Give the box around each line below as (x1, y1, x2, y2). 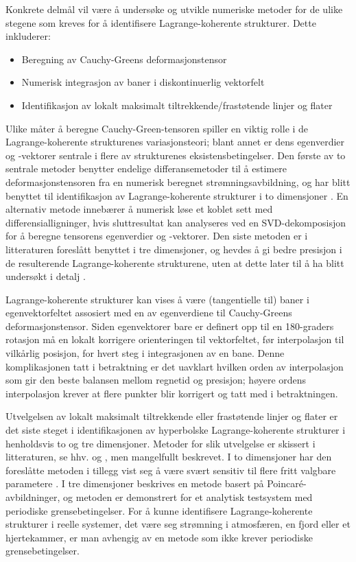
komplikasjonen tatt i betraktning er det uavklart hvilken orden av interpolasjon (5, 359, 344, 373)
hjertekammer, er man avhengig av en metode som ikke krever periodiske (5, 530, 313, 544)
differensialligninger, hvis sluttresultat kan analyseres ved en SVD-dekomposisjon (5, 215, 346, 229)
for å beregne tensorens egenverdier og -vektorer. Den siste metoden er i (5, 229, 308, 243)
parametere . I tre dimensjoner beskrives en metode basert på (5, 476, 264, 491)
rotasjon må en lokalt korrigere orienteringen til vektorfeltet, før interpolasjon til (5, 332, 344, 347)
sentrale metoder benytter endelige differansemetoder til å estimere (5, 161, 287, 176)
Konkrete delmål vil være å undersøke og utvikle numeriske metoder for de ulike (5, 2, 343, 16)
